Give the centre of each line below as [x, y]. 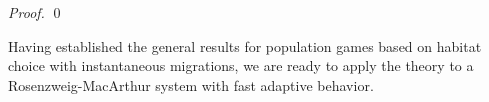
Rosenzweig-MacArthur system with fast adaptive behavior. [191, 84]
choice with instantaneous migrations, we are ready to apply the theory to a [241, 65]
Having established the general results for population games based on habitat [245, 45]
